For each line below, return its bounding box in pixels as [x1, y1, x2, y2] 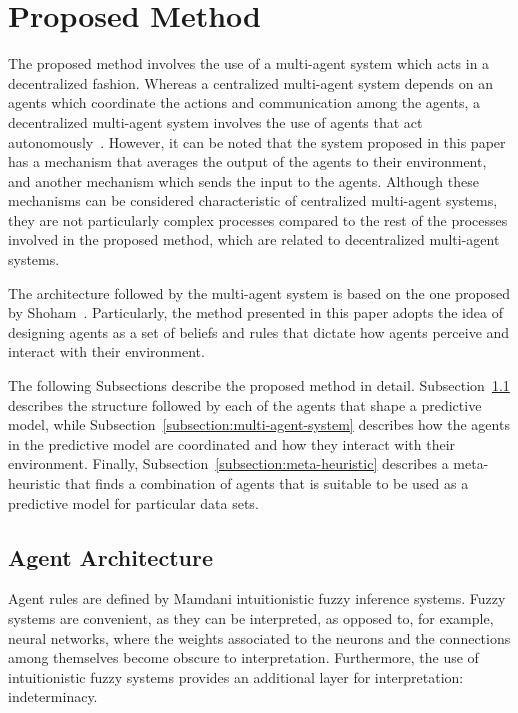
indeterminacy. [8, 686, 98, 707]
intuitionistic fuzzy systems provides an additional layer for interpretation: [8, 666, 464, 687]
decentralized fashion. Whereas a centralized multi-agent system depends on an [8, 72, 494, 93]
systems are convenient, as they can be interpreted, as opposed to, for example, [8, 607, 494, 628]
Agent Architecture [8, 541, 213, 572]
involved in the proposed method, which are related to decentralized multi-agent [8, 229, 500, 250]
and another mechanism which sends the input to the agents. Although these [8, 170, 479, 191]
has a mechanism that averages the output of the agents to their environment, [8, 151, 487, 172]
